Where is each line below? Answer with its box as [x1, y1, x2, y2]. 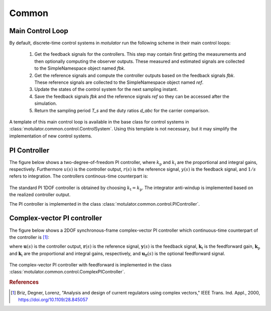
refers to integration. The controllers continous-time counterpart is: [9, 173, 148, 179]
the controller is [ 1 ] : [9, 234, 50, 240]
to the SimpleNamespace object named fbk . [34, 65, 125, 71]
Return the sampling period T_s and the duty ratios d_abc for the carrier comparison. [34, 107, 210, 113]
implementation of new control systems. [9, 133, 92, 139]
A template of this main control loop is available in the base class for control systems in [9, 118, 189, 125]
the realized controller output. [9, 192, 71, 198]
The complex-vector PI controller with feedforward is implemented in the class [9, 262, 172, 268]
